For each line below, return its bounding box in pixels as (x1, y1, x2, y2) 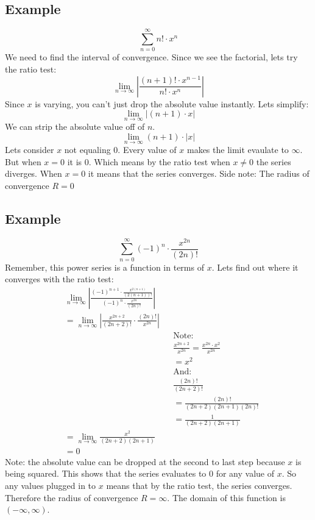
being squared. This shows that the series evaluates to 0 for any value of (5, 467, 275, 480)
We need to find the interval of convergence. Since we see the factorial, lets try (5, 51, 298, 63)
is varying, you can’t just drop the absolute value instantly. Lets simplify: (35, 97, 309, 110)
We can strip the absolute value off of (5, 120, 145, 133)
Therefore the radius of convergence (5, 491, 138, 504)
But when (5, 155, 41, 168)
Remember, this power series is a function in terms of (5, 260, 204, 273)
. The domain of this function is (167, 491, 286, 504)
